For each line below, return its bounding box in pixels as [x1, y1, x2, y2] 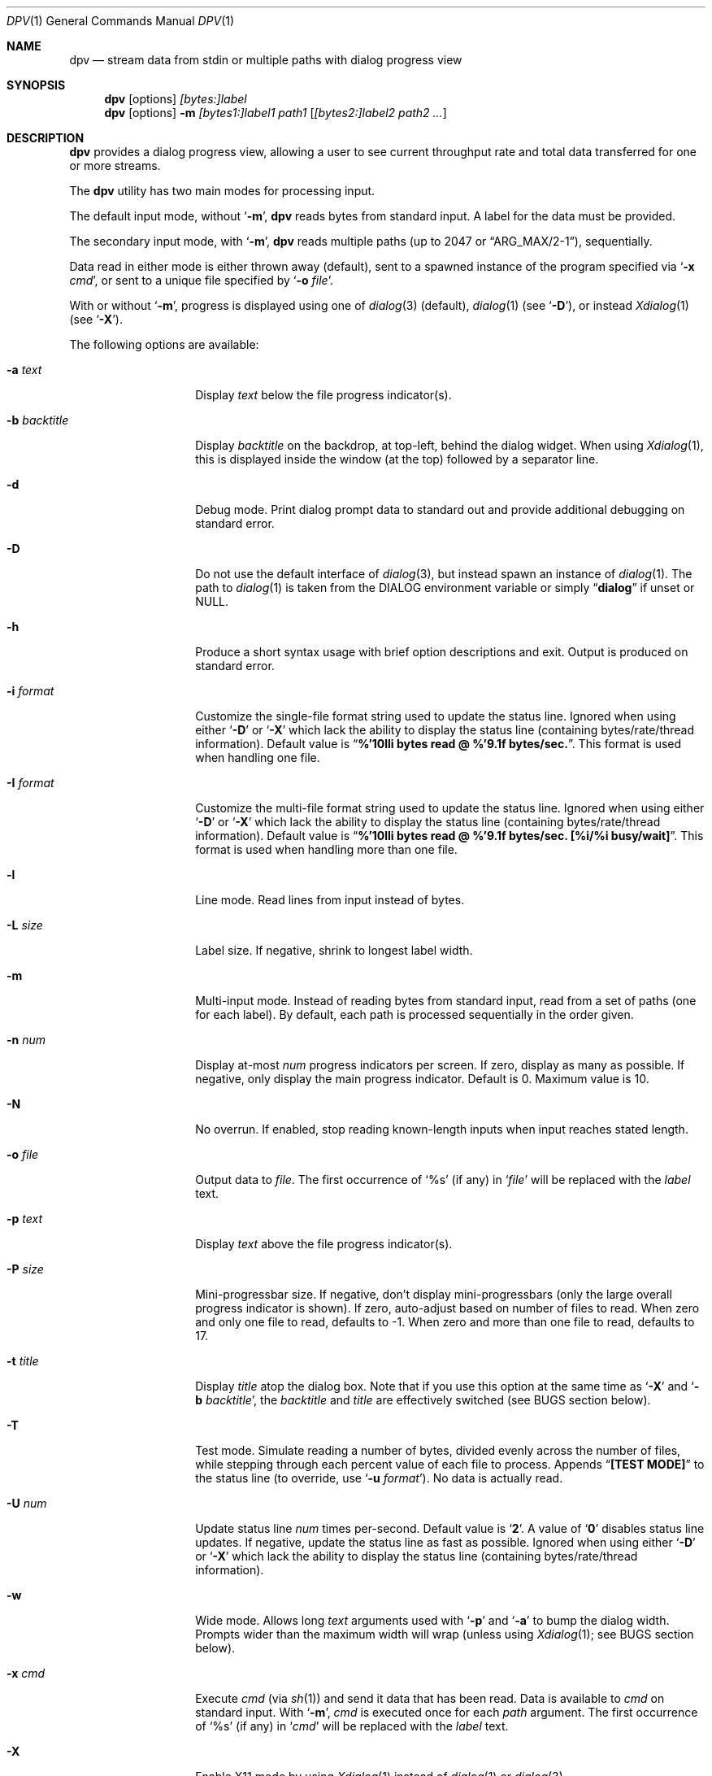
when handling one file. [195, 751, 320, 764]
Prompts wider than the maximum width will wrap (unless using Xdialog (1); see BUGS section [195, 1627, 694, 1641]
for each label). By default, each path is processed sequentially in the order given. [195, 1008, 634, 1021]
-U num [7, 1496, 47, 1510]
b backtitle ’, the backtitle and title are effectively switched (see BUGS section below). [195, 1393, 651, 1407]
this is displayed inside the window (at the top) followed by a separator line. [195, 452, 599, 466]
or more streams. [69, 159, 161, 172]
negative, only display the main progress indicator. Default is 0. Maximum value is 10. [195, 1072, 649, 1086]
